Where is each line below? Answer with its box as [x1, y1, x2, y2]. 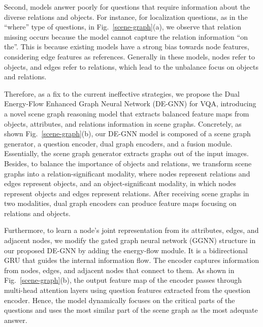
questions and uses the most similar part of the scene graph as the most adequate [4, 305, 258, 315]
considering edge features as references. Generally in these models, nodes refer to [4, 51, 255, 62]
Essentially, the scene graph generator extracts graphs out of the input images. [4, 148, 249, 159]
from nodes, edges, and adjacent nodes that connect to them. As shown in [4, 264, 235, 275]
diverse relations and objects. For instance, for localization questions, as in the [4, 11, 248, 22]
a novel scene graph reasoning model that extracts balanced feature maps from [4, 108, 249, 118]
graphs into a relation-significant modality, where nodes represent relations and [4, 168, 250, 179]
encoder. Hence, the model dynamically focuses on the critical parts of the [4, 294, 235, 305]
